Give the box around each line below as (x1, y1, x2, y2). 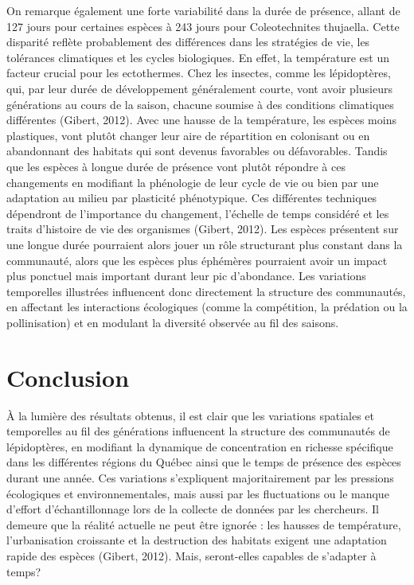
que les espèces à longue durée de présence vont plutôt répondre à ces (6, 158, 346, 174)
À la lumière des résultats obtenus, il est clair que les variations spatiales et (6, 407, 375, 423)
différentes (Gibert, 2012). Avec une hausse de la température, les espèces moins (6, 111, 396, 128)
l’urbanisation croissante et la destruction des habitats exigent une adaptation (6, 532, 387, 548)
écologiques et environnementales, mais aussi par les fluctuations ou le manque (6, 485, 389, 501)
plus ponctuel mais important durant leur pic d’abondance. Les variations (6, 267, 366, 284)
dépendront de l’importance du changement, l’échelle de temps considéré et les (6, 205, 389, 221)
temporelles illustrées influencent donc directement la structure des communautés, (6, 283, 406, 299)
